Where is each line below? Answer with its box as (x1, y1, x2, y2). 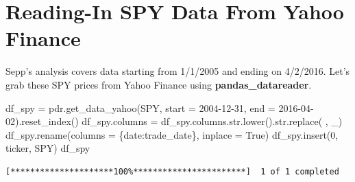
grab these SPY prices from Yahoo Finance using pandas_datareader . (5, 77, 312, 91)
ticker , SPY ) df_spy (5, 141, 90, 155)
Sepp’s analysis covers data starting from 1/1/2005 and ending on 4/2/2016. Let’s (5, 64, 350, 78)
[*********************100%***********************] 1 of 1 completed (5, 166, 339, 177)
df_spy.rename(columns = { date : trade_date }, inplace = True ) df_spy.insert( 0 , (5, 127, 339, 141)
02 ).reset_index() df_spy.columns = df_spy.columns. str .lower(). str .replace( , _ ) (5, 114, 343, 128)
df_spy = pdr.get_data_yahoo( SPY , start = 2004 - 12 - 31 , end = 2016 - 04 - (5, 100, 314, 115)
